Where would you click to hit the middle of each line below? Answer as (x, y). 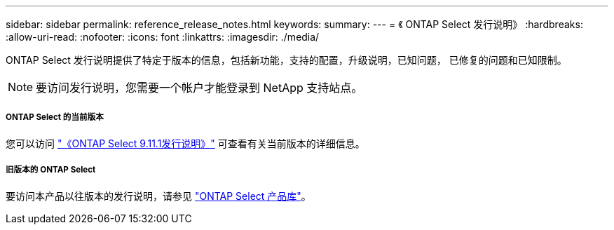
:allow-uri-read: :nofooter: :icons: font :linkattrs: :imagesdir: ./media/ (163, 37)
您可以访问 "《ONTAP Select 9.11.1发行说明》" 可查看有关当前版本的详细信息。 (185, 143)
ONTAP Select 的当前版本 (55, 117)
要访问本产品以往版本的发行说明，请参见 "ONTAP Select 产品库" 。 (158, 196)
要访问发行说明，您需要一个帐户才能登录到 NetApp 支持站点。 (199, 88)
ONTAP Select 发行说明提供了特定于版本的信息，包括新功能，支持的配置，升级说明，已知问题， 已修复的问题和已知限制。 (286, 60)
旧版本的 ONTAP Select (51, 170)
